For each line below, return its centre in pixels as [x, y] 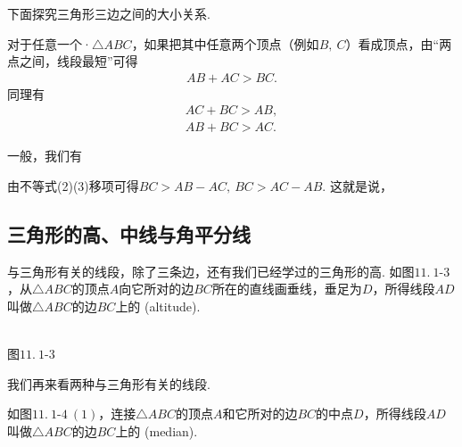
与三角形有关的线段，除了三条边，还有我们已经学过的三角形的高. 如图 [211, 271]
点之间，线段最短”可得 [73, 61]
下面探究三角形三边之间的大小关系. [109, 13]
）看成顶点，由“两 [399, 43]
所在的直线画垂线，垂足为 [287, 289]
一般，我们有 [45, 156]
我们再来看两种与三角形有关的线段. [109, 383]
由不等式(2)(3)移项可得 [73, 186]
